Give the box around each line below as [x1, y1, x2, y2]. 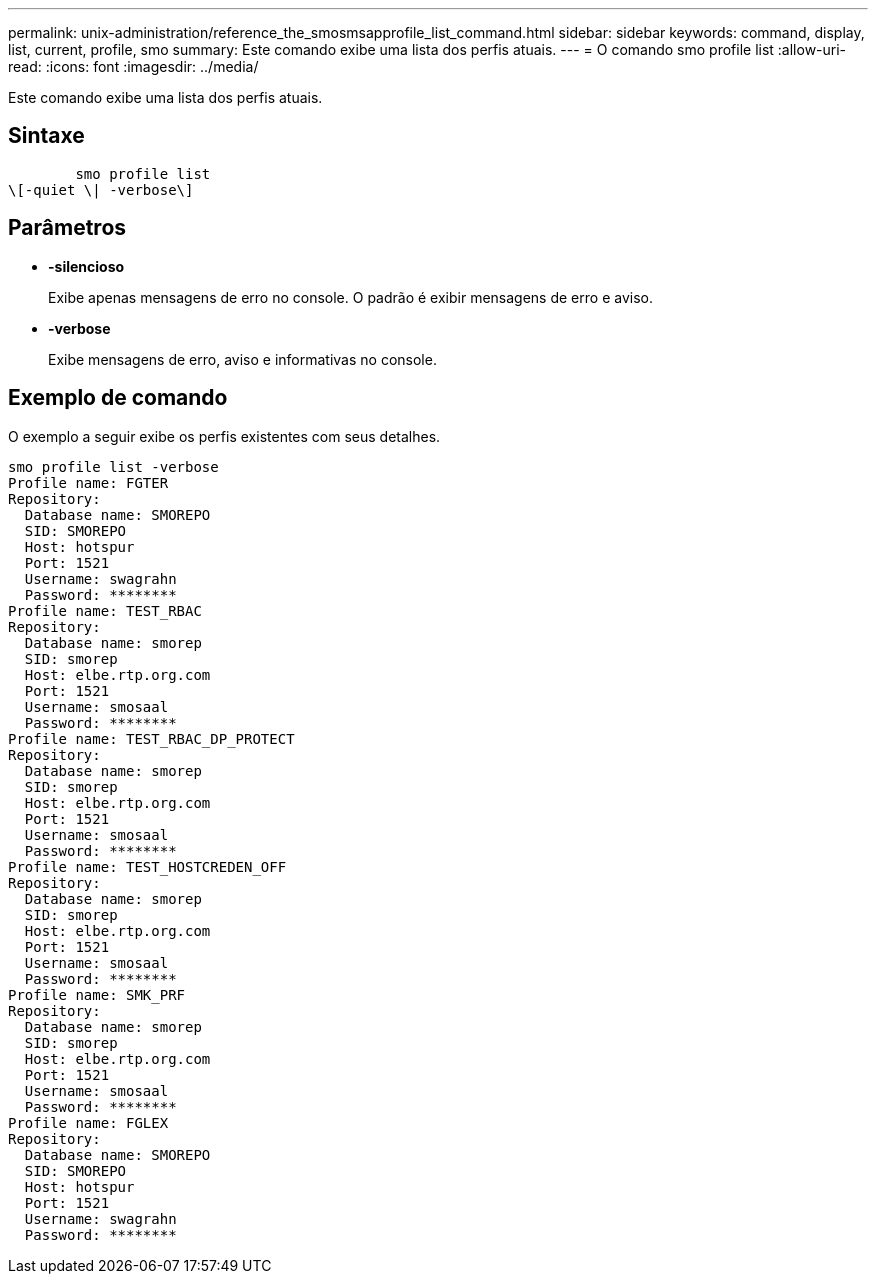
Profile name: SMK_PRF [8, 986, 186, 1003]
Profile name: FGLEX [8, 1114, 169, 1131]
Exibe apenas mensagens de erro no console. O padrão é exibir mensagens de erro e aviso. [48, 288, 653, 306]
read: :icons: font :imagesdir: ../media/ [8, 58, 259, 75]
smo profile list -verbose [8, 458, 219, 475]
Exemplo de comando [8, 385, 228, 411]
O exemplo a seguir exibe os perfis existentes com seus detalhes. [8, 427, 441, 445]
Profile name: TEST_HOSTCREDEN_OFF [8, 858, 287, 875]
